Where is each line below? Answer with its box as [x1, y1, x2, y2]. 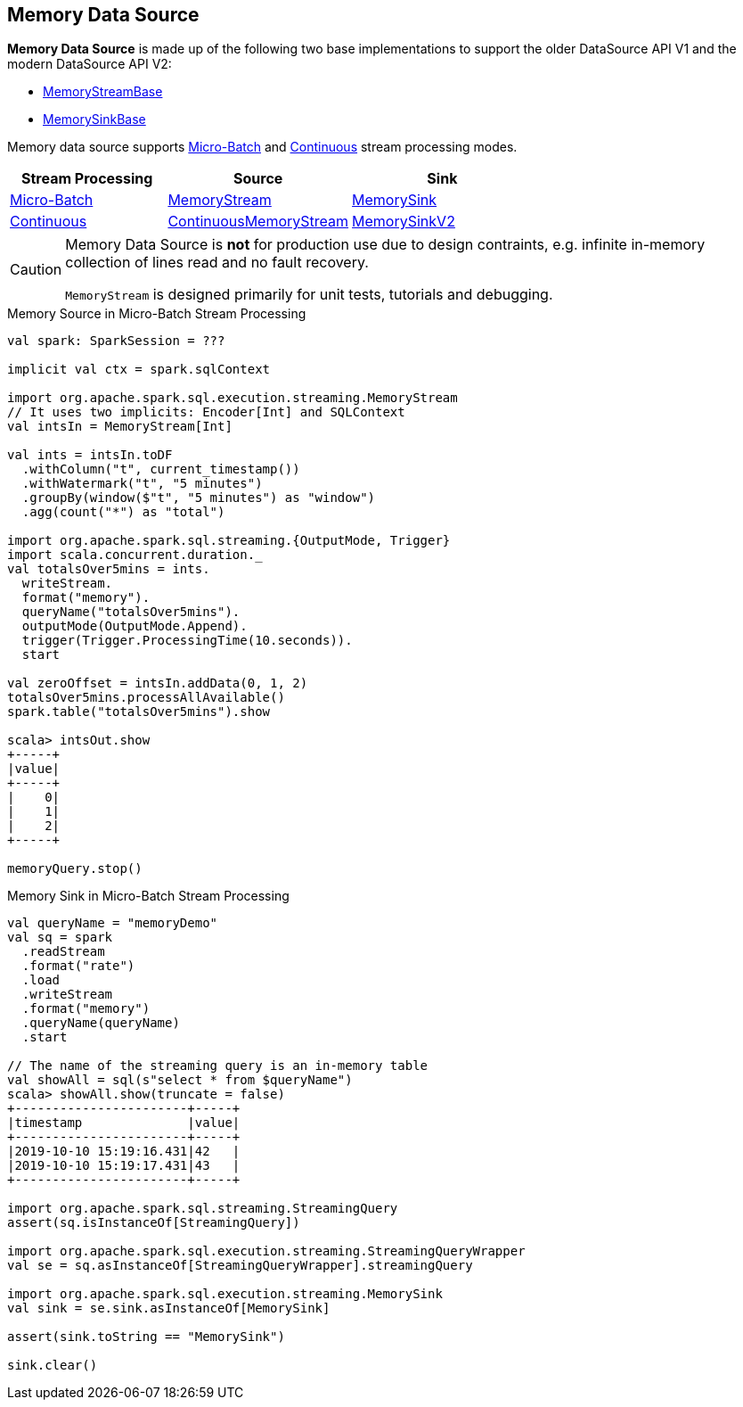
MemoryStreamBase [43, 84, 163, 100]
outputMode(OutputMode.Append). [21, 619, 248, 634]
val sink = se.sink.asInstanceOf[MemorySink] [7, 1301, 331, 1316]
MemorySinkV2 [352, 212, 455, 231]
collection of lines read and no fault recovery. [65, 253, 369, 272]
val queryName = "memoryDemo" [7, 916, 218, 931]
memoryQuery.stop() [7, 861, 143, 876]
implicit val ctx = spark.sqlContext [7, 362, 271, 377]
